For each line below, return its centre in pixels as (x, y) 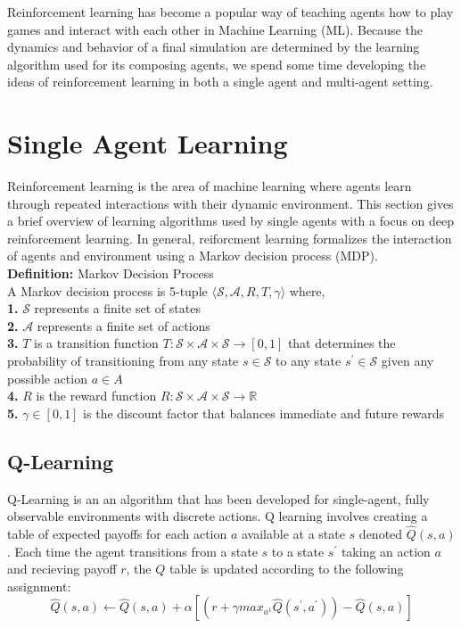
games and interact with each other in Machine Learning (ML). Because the (215, 29)
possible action (47, 378)
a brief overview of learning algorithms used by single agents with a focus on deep (231, 221)
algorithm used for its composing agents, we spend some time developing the (217, 64)
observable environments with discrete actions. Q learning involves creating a (218, 516)
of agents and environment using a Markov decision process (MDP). (193, 256)
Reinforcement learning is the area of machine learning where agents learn (210, 186)
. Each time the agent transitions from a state (132, 551)
